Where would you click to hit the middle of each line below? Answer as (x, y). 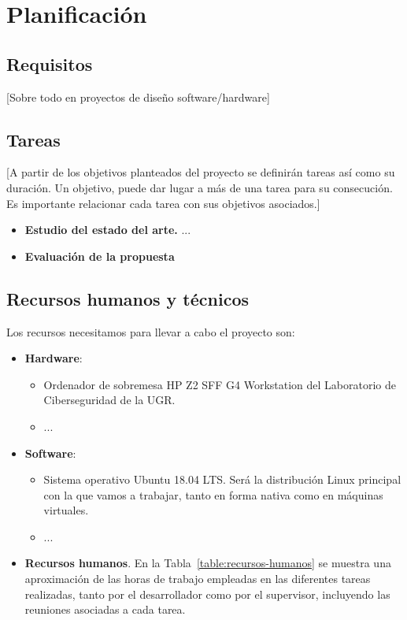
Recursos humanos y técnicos (128, 298)
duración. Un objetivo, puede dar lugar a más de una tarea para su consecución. (200, 187)
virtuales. (66, 510)
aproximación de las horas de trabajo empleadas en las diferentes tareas (198, 579)
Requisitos (50, 63)
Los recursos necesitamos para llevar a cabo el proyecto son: (151, 331)
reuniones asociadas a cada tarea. (105, 609)
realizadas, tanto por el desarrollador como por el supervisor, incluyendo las (207, 594)
